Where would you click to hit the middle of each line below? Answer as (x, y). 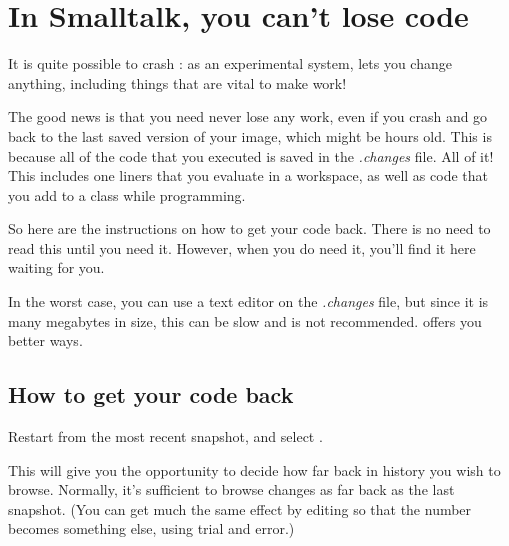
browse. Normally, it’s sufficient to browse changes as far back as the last (231, 489)
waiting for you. (56, 267)
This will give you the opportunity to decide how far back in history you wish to (254, 469)
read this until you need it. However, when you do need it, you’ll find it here (242, 247)
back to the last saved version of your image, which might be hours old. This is (250, 135)
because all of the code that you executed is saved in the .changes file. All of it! (251, 155)
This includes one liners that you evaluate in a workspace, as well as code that (248, 175)
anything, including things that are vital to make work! (177, 82)
